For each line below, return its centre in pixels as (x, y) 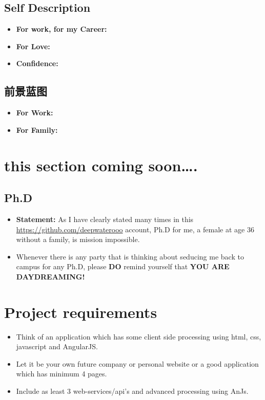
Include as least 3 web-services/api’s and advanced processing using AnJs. (132, 391)
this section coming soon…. (101, 165)
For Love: (33, 46)
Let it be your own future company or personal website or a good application (137, 363)
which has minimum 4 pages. (62, 374)
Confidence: (37, 63)
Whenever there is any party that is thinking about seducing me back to (130, 256)
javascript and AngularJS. (57, 346)
